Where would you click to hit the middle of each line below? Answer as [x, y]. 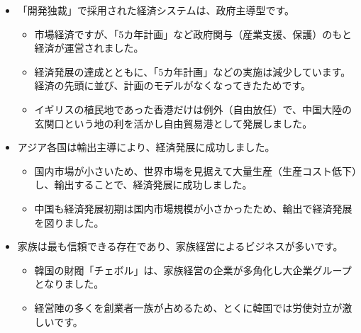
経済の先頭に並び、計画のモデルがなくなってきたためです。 [173, 85]
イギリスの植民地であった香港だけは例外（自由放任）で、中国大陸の [193, 109]
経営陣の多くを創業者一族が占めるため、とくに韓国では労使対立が [188, 307]
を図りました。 [69, 222]
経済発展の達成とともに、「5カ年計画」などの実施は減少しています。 [193, 71]
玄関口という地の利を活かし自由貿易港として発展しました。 [173, 123]
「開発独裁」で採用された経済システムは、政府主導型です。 [156, 10]
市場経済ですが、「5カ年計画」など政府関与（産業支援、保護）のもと [193, 34]
